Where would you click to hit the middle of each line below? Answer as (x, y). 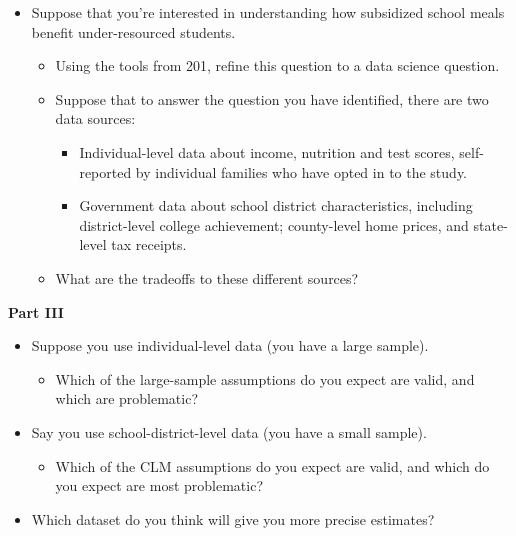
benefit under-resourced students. (133, 31)
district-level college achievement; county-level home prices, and (274, 224)
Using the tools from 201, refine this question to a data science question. (277, 65)
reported (105, 171)
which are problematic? (127, 398)
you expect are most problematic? (159, 485)
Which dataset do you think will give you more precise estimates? (233, 518)
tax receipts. (149, 244)
